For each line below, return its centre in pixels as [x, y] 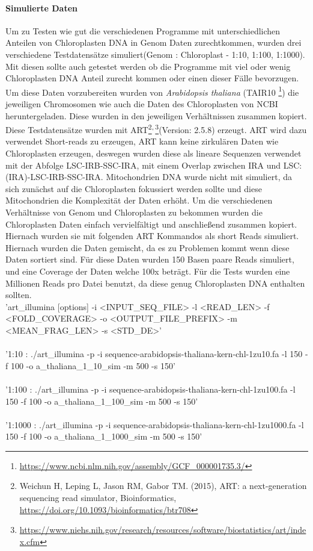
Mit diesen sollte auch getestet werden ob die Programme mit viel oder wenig [148, 66]
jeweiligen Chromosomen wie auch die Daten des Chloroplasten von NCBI [142, 104]
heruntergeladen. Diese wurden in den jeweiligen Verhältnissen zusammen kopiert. [156, 115]
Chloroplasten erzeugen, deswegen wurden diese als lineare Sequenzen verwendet [153, 153]
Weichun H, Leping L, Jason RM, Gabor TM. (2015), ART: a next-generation [163, 486]
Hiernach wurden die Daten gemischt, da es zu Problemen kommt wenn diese [147, 247]
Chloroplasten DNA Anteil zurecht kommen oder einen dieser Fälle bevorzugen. [152, 78]
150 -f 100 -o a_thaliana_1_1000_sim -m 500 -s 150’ [104, 436]
